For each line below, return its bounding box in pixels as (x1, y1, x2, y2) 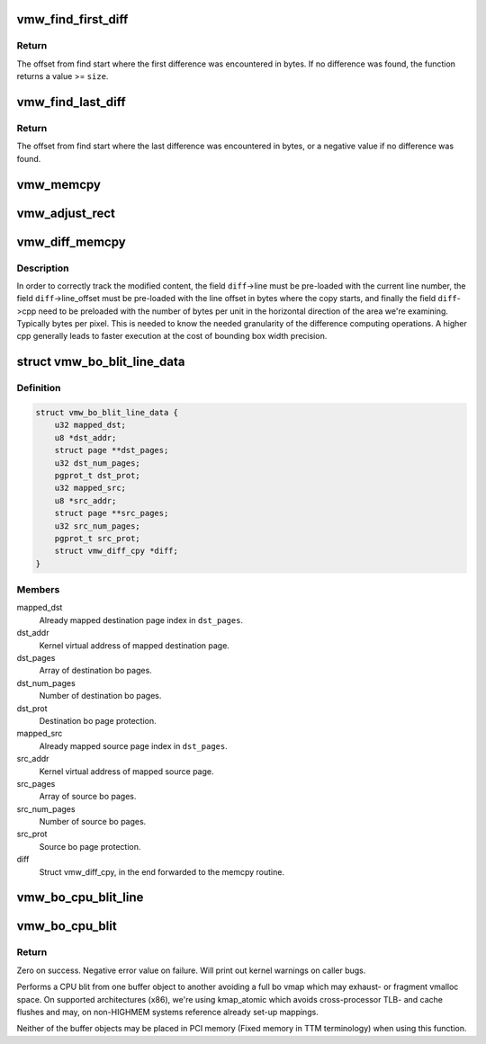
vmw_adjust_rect (16, 205, 116, 220)
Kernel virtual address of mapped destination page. (39, 639, 229, 651)
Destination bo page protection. (39, 715, 157, 726)
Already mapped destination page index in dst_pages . (39, 614, 243, 625)
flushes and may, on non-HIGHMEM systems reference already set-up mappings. (16, 1006, 319, 1017)
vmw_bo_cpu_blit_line (16, 890, 144, 906)
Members (16, 584, 60, 596)
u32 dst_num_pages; (54, 458, 141, 468)
